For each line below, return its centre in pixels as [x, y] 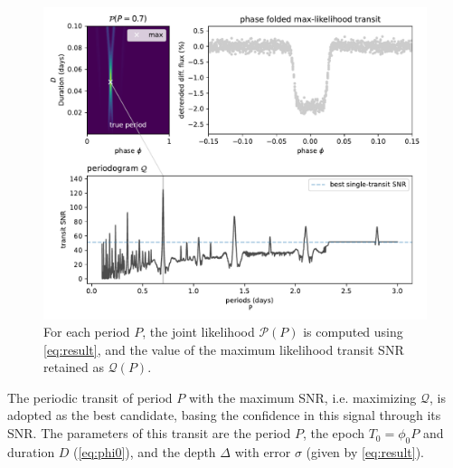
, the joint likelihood [198, 332]
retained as [74, 367]
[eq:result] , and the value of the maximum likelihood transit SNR [224, 349]
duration [31, 451]
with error [263, 451]
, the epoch [334, 433]
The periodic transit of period [90, 397]
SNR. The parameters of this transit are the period [149, 433]
